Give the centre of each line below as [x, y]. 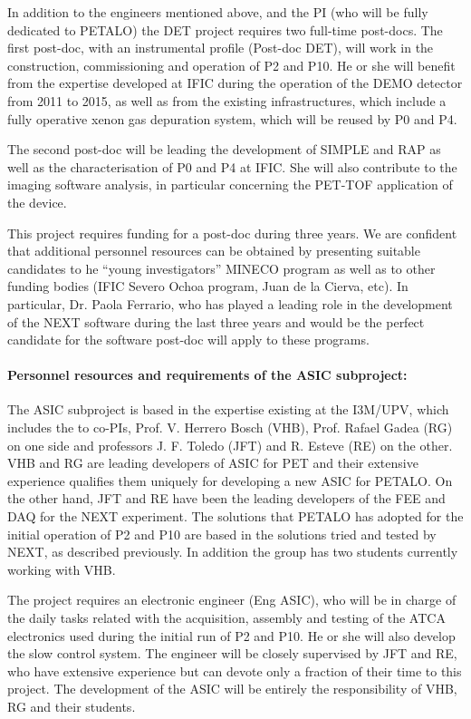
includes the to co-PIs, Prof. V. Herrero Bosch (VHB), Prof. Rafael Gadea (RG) [230, 428]
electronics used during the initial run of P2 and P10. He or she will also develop [231, 635]
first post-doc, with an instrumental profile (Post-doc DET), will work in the [221, 48]
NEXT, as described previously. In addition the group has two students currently [233, 552]
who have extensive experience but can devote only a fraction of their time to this [235, 670]
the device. [37, 202]
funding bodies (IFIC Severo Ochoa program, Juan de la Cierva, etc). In [208, 286]
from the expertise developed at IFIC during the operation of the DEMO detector [235, 83]
